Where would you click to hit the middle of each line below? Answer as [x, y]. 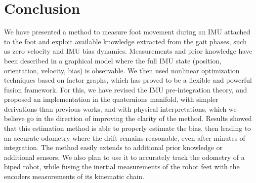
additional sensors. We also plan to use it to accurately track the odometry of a [124, 157]
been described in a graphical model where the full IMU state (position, [113, 60]
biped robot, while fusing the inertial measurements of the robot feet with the [122, 167]
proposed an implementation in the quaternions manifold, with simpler [111, 99]
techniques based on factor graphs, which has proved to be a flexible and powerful [128, 80]
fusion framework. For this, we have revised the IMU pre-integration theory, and [126, 89]
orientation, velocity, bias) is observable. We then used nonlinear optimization [122, 70]
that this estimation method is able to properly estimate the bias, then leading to [128, 128]
